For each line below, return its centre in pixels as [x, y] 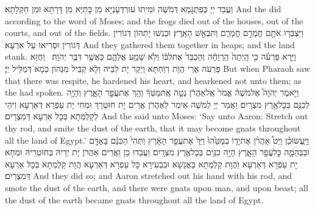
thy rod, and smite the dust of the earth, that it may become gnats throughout [153, 128]
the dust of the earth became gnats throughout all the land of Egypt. [134, 199]
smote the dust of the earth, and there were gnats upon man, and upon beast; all [157, 187]
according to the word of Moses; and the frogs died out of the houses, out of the [154, 20]
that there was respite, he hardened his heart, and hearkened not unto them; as [153, 80]
